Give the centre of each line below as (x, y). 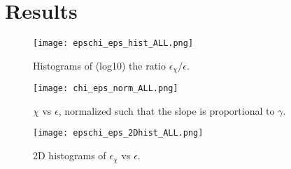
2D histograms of (70, 155)
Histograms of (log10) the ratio (100, 65)
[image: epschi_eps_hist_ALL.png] (113, 43)
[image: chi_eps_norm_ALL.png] (106, 89)
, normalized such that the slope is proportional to (166, 110)
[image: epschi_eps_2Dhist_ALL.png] (118, 133)
